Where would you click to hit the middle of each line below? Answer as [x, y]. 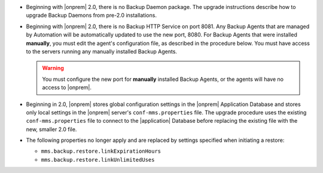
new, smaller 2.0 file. [51, 129]
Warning [53, 68]
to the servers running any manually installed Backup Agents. [102, 51]
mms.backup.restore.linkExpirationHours [101, 151]
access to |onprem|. [67, 87]
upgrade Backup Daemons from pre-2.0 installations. [91, 16]
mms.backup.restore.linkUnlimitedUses [98, 160]
